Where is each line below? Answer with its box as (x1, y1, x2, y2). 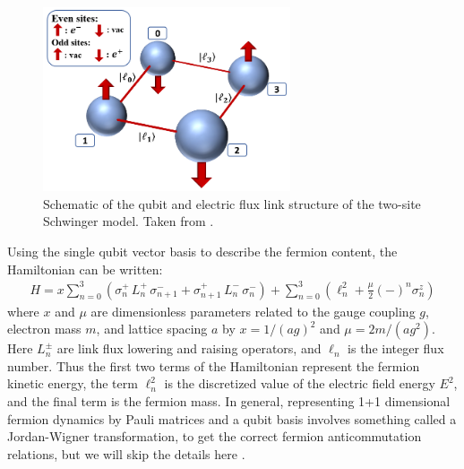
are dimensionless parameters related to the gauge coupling (90, 301, 416, 320)
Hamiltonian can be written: (7, 259, 163, 278)
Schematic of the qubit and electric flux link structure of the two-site (43, 194, 421, 213)
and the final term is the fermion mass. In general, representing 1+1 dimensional (7, 392, 451, 411)
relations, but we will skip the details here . (7, 444, 245, 463)
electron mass (7, 319, 82, 338)
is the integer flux (348, 339, 444, 358)
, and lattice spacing (96, 319, 208, 338)
